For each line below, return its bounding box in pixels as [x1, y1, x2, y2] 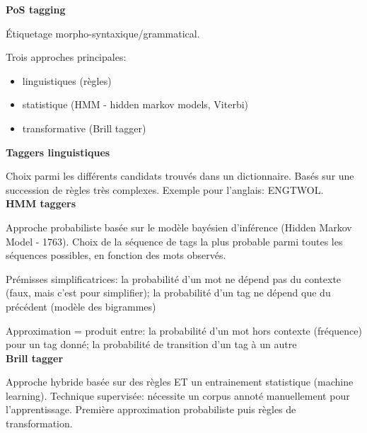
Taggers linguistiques [6, 144, 110, 159]
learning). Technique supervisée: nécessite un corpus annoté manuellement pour [6, 388, 350, 403]
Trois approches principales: [6, 50, 127, 64]
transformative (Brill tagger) [22, 120, 146, 135]
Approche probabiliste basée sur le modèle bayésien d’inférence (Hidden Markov [6, 219, 352, 234]
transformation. [6, 416, 73, 431]
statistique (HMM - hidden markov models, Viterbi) [22, 97, 249, 112]
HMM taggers [6, 196, 76, 211]
